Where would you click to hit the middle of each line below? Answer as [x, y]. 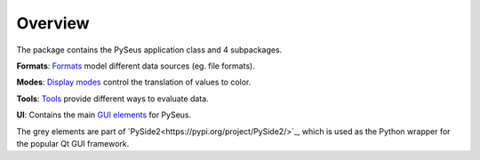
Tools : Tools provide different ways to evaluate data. [112, 99]
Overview [53, 23]
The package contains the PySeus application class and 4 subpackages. [149, 50]
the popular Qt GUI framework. [73, 143]
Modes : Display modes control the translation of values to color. [134, 82]
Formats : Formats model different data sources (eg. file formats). [136, 66]
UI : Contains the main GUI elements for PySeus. [104, 115]
